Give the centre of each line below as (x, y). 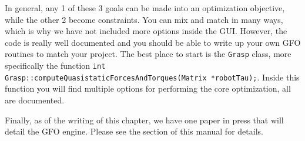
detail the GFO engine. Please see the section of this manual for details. (134, 131)
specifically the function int (55, 66)
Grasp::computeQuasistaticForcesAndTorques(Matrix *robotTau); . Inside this (152, 77)
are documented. (35, 100)
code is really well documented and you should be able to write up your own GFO (153, 42)
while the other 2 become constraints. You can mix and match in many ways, (144, 19)
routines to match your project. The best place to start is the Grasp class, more (148, 54)
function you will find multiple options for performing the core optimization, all (148, 88)
